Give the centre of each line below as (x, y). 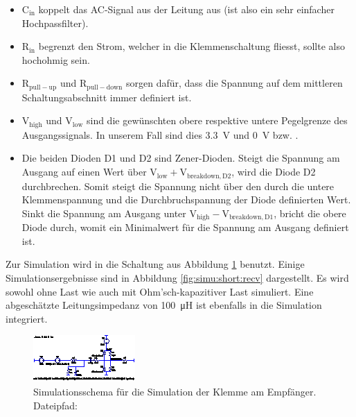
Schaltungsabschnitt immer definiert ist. (107, 97)
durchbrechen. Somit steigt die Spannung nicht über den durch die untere (178, 186)
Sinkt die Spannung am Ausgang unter (104, 213)
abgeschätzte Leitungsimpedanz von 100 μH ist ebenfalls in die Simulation (164, 305)
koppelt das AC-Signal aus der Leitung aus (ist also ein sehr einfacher (186, 9)
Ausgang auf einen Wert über (84, 172)
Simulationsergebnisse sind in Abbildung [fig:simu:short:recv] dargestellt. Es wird (177, 277)
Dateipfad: (55, 405)
